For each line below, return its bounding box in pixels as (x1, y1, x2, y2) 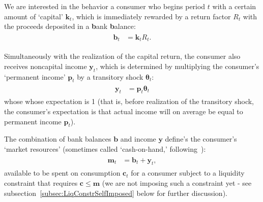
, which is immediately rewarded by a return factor (72, 11, 231, 21)
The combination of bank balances (4, 133, 111, 144)
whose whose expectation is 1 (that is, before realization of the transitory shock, (4, 96, 254, 107)
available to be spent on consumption (4, 167, 121, 178)
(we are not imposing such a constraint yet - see (102, 177, 252, 188)
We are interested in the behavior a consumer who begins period (4, 1, 206, 11)
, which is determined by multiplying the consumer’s (96, 60, 259, 71)
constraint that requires (4, 177, 78, 188)
